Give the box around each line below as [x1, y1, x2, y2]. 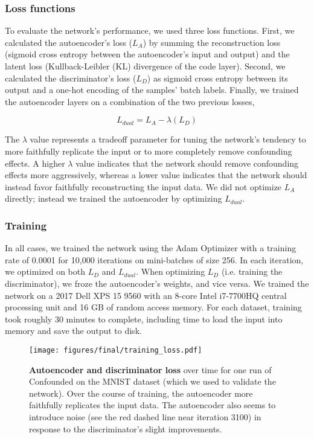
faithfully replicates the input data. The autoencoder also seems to [29, 399, 276, 411]
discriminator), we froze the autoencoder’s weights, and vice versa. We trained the [5, 277, 309, 289]
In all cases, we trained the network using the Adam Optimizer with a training [5, 242, 296, 254]
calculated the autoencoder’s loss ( [5, 36, 133, 48]
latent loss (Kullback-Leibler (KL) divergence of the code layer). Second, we [5, 60, 286, 72]
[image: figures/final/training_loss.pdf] [29, 345, 202, 354]
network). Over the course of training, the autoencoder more [29, 386, 253, 399]
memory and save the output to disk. [5, 324, 142, 337]
